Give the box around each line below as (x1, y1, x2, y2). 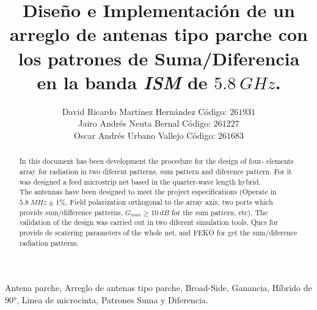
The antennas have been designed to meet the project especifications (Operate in (19, 186, 277, 197)
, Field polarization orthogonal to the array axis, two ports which (65, 196, 273, 207)
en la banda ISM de (37, 69, 208, 95)
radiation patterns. (19, 237, 79, 248)
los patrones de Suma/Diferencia (18, 45, 300, 70)
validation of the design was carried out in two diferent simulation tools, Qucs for (19, 217, 279, 227)
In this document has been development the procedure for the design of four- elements (19, 156, 294, 166)
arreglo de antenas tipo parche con (9, 21, 308, 46)
